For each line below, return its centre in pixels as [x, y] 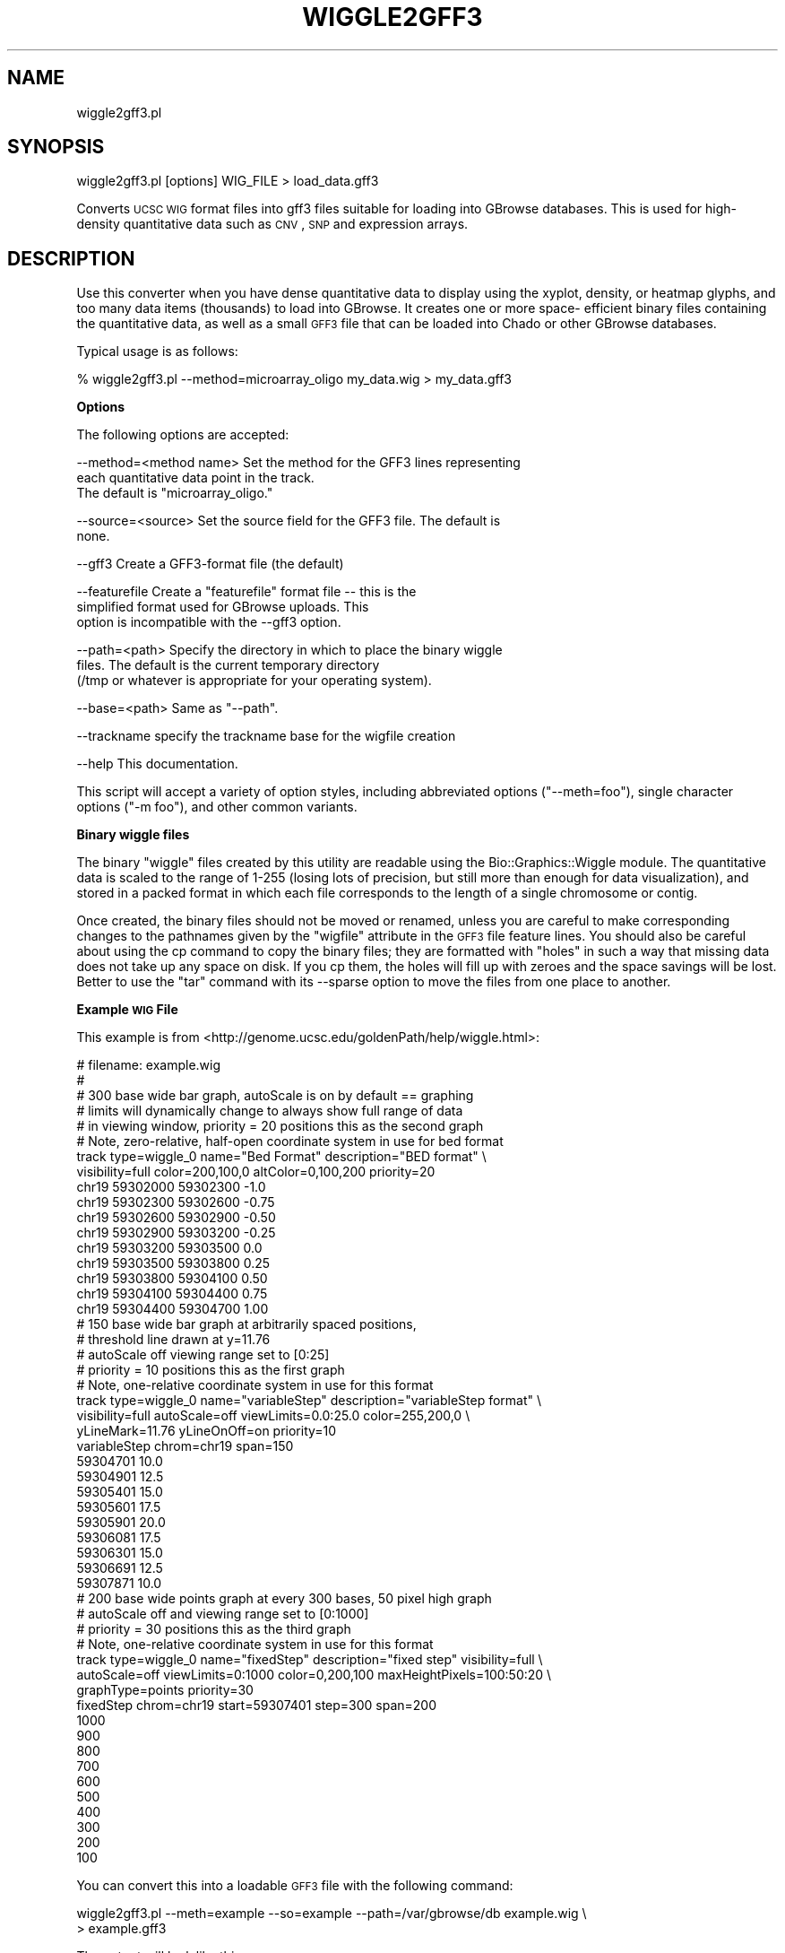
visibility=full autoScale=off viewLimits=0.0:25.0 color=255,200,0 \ [273, 1416]
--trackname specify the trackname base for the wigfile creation [266, 736]
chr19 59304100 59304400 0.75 [172, 1294]
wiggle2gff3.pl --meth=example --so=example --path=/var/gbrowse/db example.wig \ [332, 1914]
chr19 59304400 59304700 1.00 [173, 1309]
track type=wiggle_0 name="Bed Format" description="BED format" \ [281, 1157]
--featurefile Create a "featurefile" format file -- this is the [246, 592]
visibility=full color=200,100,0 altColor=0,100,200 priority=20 [256, 1172]
